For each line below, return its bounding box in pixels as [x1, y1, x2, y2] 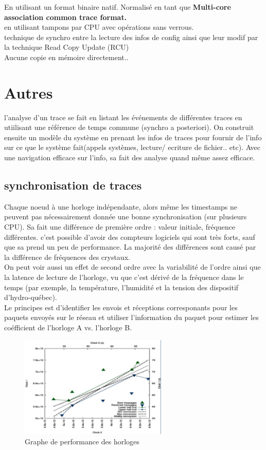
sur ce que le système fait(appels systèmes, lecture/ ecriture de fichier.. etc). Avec [4, 142, 261, 153]
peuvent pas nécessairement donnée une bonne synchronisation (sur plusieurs [4, 211, 247, 222]
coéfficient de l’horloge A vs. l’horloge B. [4, 322, 132, 332]
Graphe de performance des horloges [25, 436, 139, 446]
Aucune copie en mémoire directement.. [4, 51, 129, 62]
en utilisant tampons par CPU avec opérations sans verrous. [4, 22, 194, 32]
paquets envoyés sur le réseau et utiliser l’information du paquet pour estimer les [4, 312, 259, 323]
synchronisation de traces [4, 177, 142, 193]
